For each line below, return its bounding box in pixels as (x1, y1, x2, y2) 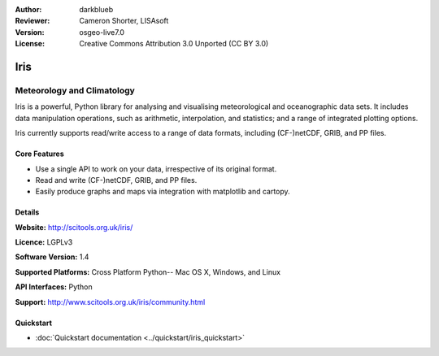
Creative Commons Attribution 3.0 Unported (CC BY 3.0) (79, 39, 269, 49)
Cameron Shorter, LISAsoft (79, 16, 169, 26)
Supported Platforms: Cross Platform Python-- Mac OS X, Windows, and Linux (15, 267, 280, 276)
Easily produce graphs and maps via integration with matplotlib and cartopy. (35, 187, 290, 197)
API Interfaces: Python (15, 282, 93, 292)
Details (15, 207, 40, 217)
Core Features (15, 149, 64, 158)
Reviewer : (15, 16, 50, 26)
